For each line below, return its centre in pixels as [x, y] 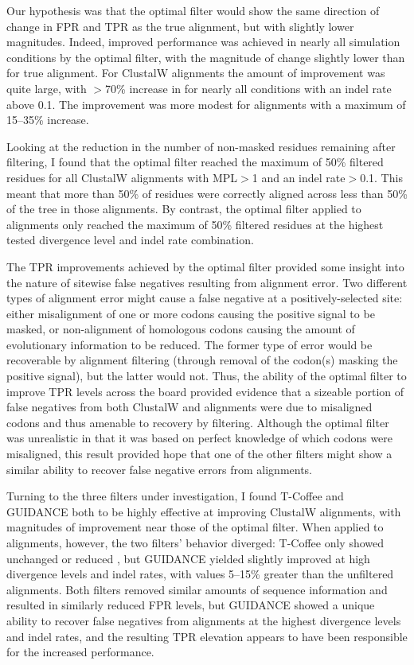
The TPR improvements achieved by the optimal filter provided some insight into [205, 266]
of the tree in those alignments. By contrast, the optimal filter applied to [184, 209]
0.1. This [381, 177]
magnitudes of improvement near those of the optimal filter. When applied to [195, 527]
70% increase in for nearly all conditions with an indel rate [248, 88]
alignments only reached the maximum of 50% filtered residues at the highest [195, 224]
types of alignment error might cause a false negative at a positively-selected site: [205, 298]
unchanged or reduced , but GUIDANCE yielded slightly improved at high [188, 558]
